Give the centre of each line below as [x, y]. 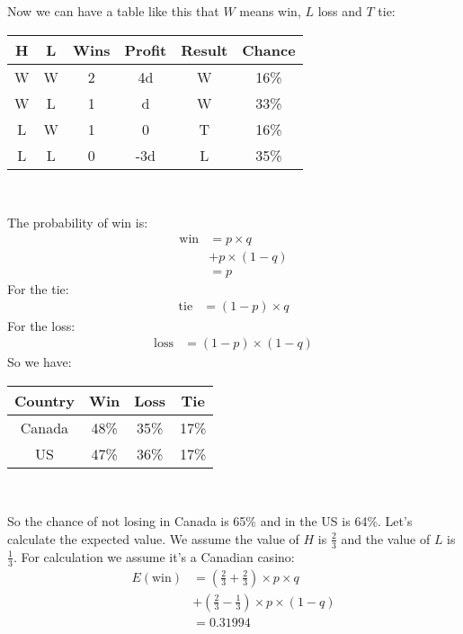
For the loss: [41, 325]
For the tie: [38, 288]
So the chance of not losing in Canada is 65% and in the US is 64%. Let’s [210, 521]
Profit [146, 49]
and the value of [386, 538]
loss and [340, 11]
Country [45, 400]
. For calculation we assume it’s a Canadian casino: [154, 556]
